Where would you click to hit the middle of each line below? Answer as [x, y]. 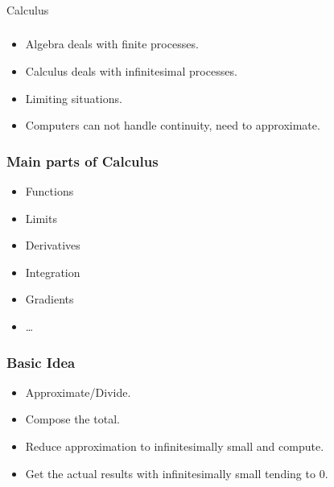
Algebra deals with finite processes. [112, 44]
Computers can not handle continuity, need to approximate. [173, 125]
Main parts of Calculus [82, 161]
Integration [53, 272]
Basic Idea [41, 362]
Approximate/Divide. [78, 392]
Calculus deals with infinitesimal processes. [131, 71]
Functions [49, 191]
